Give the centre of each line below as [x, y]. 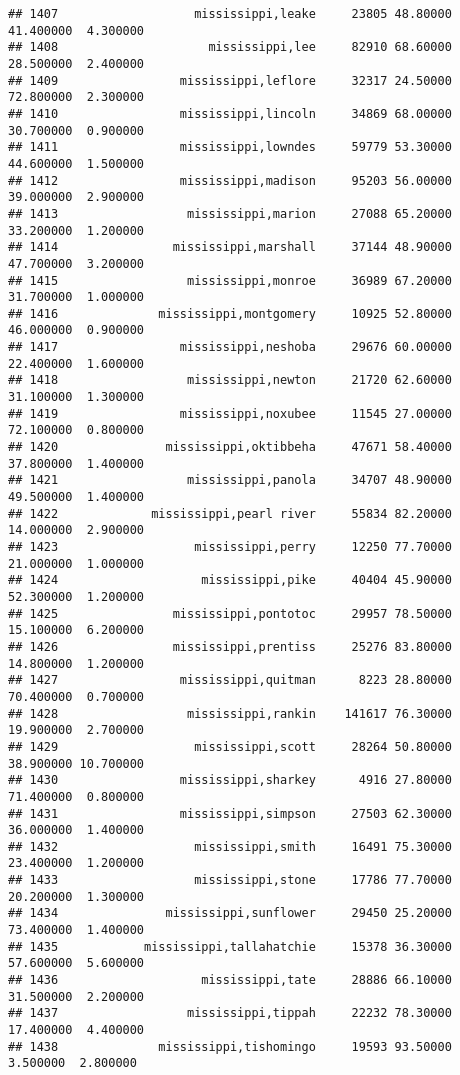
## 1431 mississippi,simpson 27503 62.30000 [230, 813]
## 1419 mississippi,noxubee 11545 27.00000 [230, 413]
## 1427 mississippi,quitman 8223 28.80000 [230, 680]
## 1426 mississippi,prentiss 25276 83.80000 [230, 646]
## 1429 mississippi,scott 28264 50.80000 [230, 746]
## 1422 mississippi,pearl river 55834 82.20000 [230, 513]
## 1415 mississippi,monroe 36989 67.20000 [230, 280]
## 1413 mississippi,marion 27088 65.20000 [230, 213]
